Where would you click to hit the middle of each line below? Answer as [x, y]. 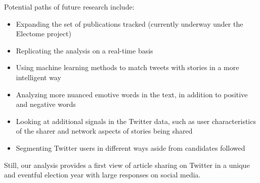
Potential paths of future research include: [69, 7]
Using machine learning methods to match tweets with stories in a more [127, 67]
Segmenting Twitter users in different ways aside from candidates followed [131, 147]
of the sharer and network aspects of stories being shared [104, 131]
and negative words [46, 104]
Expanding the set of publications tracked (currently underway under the [129, 23]
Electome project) [44, 34]
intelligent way [38, 77]
